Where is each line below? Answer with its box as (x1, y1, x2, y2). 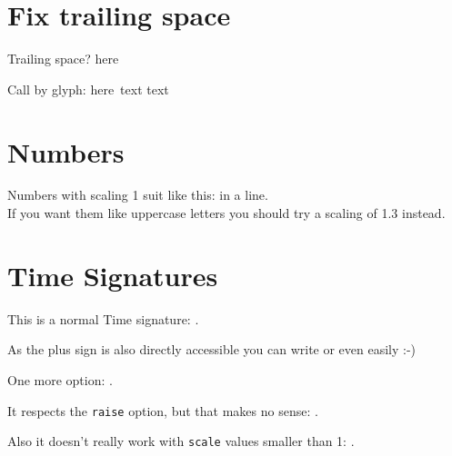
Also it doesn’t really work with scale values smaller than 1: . (7, 431, 355, 451)
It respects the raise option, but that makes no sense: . (7, 401, 318, 420)
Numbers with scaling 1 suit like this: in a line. (7, 185, 268, 204)
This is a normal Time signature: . (7, 309, 199, 328)
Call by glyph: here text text (7, 79, 169, 98)
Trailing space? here (7, 49, 119, 68)
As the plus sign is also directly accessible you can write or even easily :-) (7, 340, 417, 359)
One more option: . (7, 370, 113, 389)
